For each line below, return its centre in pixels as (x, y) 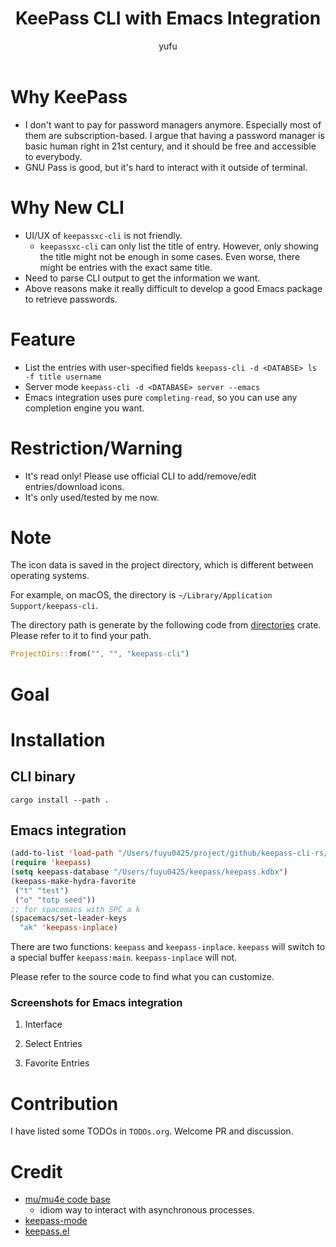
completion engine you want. (84, 408)
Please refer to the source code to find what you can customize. (142, 977)
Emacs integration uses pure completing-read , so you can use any (161, 397)
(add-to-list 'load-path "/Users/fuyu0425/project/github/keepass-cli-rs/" (171, 853)
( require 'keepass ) (51, 863)
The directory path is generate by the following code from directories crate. (166, 625)
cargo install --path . (60, 800)
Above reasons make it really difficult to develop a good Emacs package (173, 288)
